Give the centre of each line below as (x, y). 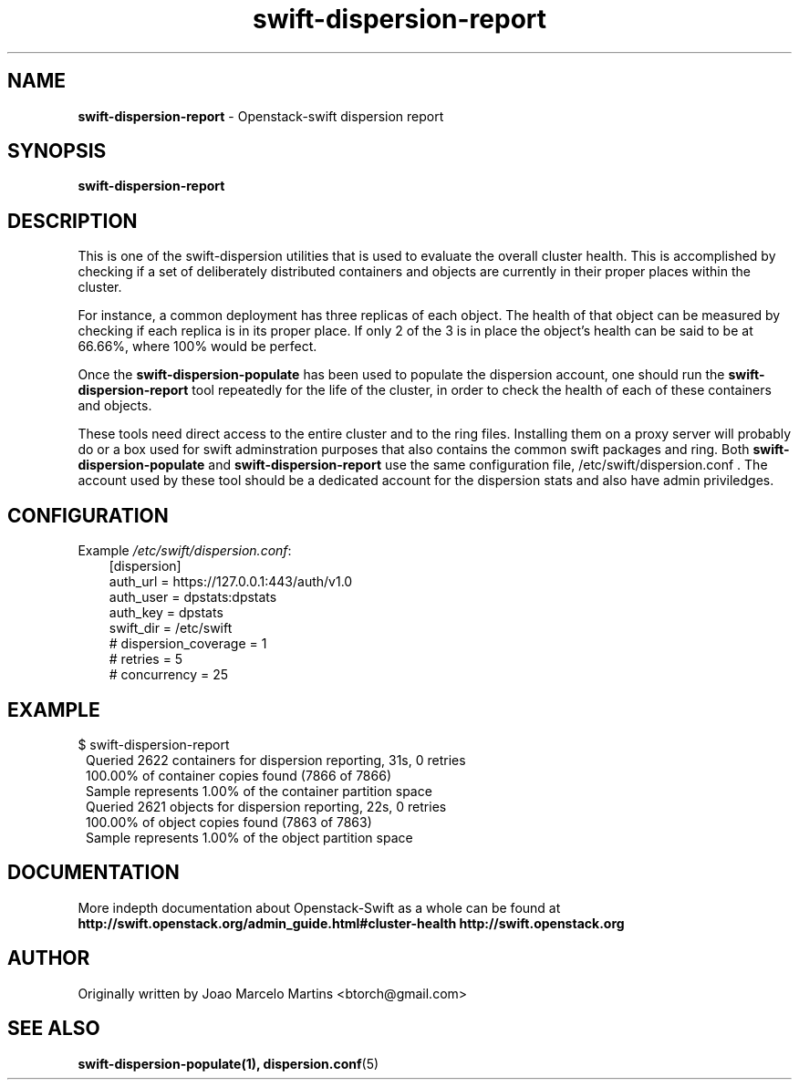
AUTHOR (49, 958)
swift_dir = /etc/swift (171, 628)
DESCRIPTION (73, 221)
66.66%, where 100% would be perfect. (197, 347)
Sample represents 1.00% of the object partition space (249, 837)
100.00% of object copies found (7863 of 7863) (229, 822)
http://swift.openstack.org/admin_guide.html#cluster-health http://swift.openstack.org (351, 923)
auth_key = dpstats (166, 613)
